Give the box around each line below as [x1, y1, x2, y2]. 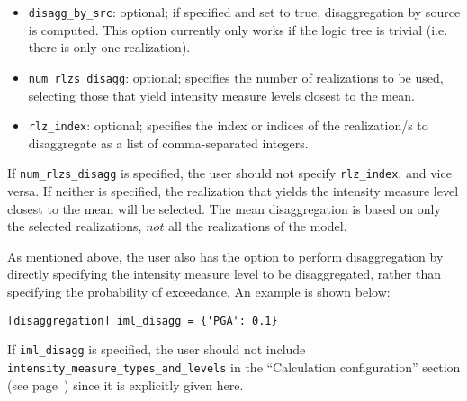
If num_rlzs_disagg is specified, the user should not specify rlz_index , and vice [7, 164, 452, 183]
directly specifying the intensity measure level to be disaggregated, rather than [7, 264, 441, 283]
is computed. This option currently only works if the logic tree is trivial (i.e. [28, 20, 448, 39]
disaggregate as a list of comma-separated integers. [28, 133, 309, 152]
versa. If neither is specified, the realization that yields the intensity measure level [7, 182, 459, 200]
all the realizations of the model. [168, 217, 347, 236]
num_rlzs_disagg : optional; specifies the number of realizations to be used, [28, 67, 444, 86]
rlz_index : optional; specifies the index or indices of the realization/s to [28, 116, 428, 135]
